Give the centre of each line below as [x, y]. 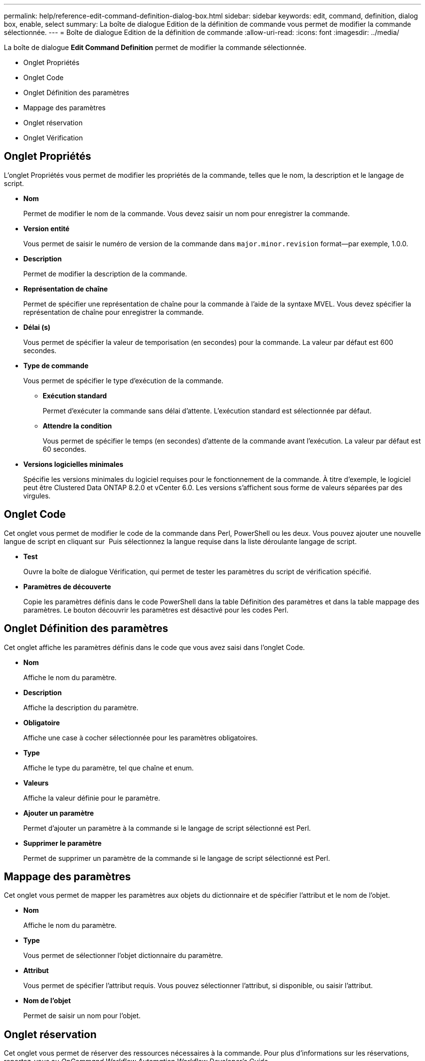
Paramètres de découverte [67, 586]
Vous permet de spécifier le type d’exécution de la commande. [123, 380]
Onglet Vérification [53, 138]
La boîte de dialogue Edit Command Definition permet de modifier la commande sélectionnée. [155, 47]
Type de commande [56, 365]
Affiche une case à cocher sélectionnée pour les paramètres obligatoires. [141, 737]
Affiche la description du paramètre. [81, 707]
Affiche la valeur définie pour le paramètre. [92, 798]
